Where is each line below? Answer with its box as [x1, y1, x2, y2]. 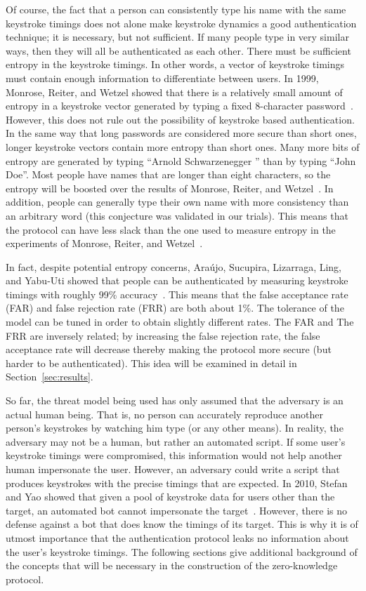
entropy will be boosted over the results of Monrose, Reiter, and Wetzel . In [6, 180, 334, 195]
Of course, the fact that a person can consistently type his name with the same [6, 2, 346, 16]
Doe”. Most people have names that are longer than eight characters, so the [6, 167, 331, 182]
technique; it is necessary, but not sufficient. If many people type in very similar [6, 29, 349, 44]
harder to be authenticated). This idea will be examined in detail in [6, 355, 297, 370]
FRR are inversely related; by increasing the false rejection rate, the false [6, 328, 320, 343]
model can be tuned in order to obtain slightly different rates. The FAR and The [6, 314, 354, 329]
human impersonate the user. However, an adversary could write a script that [6, 462, 340, 476]
